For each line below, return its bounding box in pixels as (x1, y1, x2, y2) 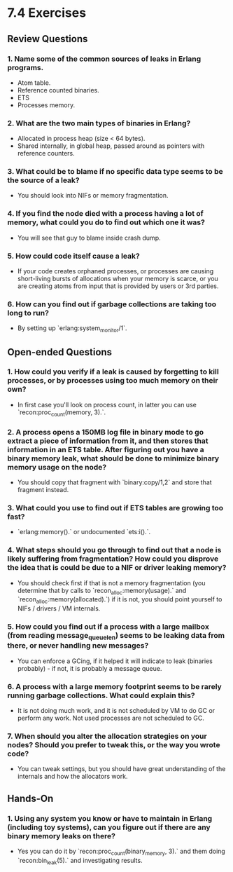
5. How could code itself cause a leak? (7, 251, 140, 261)
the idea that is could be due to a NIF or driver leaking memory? (7, 563, 227, 573)
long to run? (7, 308, 49, 318)
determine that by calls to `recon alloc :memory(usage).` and (17, 586, 187, 597)
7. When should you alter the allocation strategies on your (7, 731, 208, 741)
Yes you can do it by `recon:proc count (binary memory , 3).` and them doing (17, 847, 225, 857)
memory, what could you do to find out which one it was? (7, 217, 205, 227)
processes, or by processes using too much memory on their (7, 376, 218, 386)
